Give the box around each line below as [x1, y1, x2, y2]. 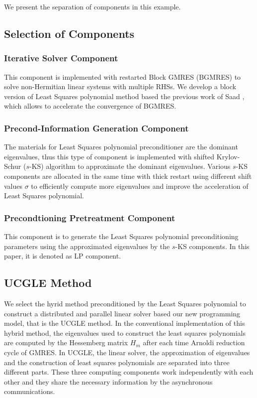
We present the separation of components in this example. [4, 1, 181, 11]
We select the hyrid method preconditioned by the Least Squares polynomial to [4, 298, 246, 308]
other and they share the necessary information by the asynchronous [4, 376, 213, 387]
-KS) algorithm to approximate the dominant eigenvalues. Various [29, 161, 231, 171]
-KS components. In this [175, 241, 250, 251]
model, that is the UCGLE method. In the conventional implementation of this [4, 318, 245, 328]
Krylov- [216, 151, 240, 161]
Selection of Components [4, 25, 135, 41]
